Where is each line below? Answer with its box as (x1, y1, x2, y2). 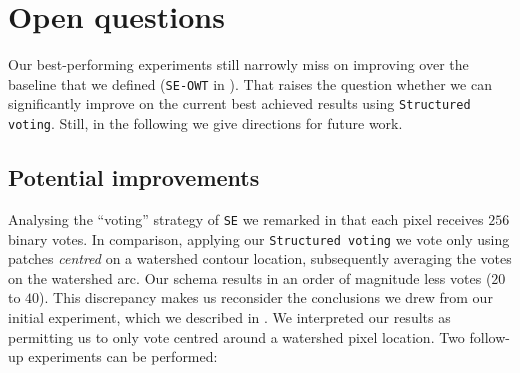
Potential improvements (8, 162, 260, 193)
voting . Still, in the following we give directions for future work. (8, 113, 403, 134)
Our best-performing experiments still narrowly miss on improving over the (8, 54, 469, 75)
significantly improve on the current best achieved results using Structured (8, 93, 471, 114)
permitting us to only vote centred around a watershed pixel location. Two (8, 326, 465, 347)
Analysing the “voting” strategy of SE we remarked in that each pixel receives (8, 208, 484, 229)
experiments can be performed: (28, 346, 218, 367)
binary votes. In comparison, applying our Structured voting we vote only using (8, 228, 510, 249)
